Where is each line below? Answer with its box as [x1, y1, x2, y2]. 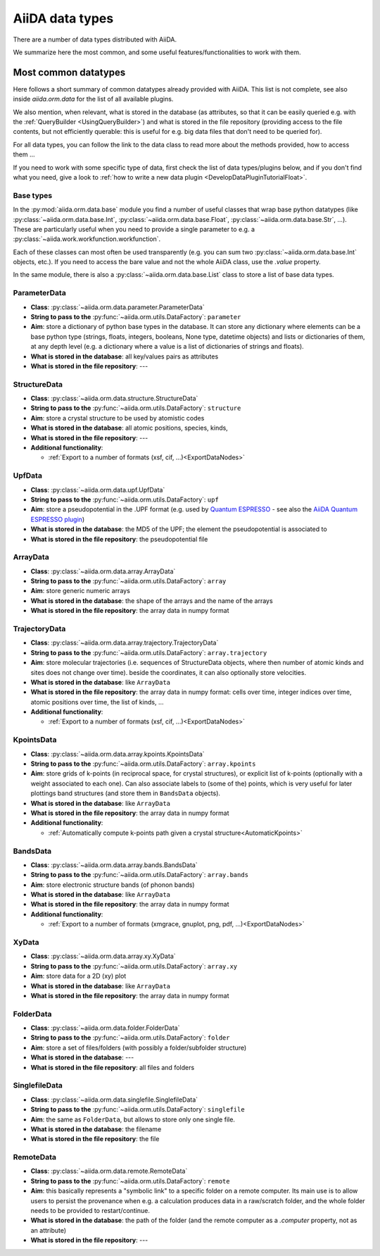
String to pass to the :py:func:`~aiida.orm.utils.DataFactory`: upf [30, 495, 220, 504]
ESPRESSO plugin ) [30, 515, 84, 523]
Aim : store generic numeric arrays [30, 587, 130, 595]
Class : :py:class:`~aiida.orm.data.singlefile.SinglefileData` [30, 1095, 198, 1104]
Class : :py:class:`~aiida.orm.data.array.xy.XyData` [30, 952, 176, 961]
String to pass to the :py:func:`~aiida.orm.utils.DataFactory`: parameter [30, 312, 241, 321]
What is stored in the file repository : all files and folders [30, 1063, 195, 1071]
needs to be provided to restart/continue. [30, 1207, 151, 1215]
